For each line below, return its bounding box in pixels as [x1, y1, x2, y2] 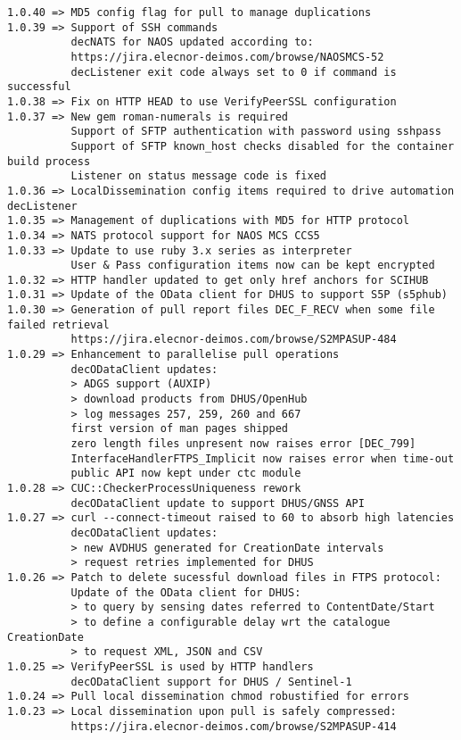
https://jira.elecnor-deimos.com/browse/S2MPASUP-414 [70, 719, 397, 733]
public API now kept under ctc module [70, 467, 301, 480]
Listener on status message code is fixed [70, 170, 326, 183]
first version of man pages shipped [70, 422, 288, 436]
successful [7, 80, 71, 94]
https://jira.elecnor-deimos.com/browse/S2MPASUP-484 [70, 333, 397, 346]
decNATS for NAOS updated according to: [70, 36, 314, 49]
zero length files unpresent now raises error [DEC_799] [70, 437, 416, 451]
